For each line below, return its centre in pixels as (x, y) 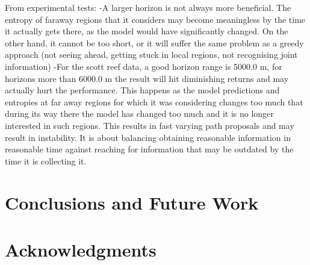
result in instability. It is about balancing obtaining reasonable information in (148, 137)
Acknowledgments (81, 249)
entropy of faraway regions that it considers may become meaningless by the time (155, 19)
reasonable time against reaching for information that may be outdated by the (149, 149)
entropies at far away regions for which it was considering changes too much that (154, 101)
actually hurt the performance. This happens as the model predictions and (142, 90)
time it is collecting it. (46, 161)
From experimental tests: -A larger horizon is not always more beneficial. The (148, 7)
